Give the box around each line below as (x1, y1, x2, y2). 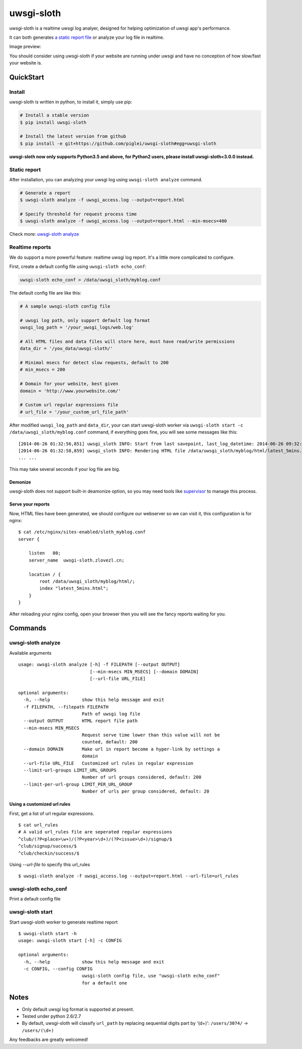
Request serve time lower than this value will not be (82, 732, 220, 738)
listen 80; (28, 550, 61, 556)
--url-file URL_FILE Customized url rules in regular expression (23, 760, 194, 766)
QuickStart (9, 73, 45, 82)
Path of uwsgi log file (82, 711, 140, 717)
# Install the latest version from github (20, 133, 126, 139)
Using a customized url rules (9, 801, 70, 807)
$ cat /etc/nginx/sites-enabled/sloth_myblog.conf (18, 529, 146, 535)
